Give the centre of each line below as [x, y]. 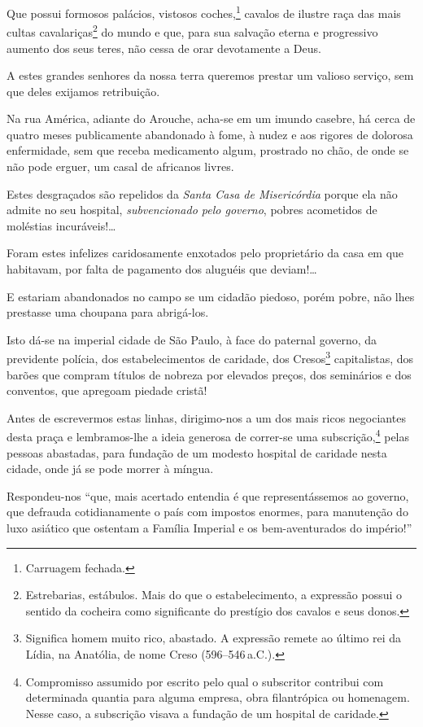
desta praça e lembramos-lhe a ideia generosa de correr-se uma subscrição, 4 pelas [208, 436]
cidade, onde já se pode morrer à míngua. [110, 469]
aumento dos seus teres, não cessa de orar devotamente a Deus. [164, 48]
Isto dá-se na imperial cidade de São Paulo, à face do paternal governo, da [192, 339]
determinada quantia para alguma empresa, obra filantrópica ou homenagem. [218, 697]
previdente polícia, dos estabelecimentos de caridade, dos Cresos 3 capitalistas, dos [210, 357]
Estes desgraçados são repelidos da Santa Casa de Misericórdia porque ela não [202, 193]
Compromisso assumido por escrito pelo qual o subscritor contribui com [205, 681]
